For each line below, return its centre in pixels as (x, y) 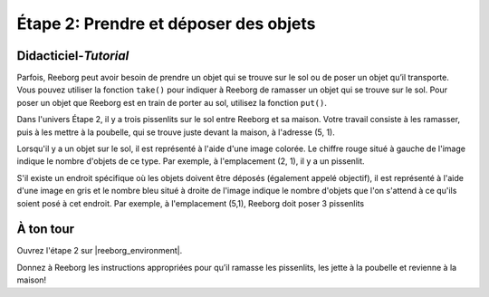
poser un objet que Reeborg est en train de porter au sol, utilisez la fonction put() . (172, 102)
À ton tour (46, 230)
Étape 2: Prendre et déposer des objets (166, 24)
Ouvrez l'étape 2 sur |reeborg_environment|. (100, 251)
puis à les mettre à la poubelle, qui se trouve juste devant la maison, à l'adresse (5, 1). (176, 132)
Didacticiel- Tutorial (73, 56)
